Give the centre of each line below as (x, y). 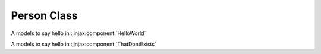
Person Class (44, 15)
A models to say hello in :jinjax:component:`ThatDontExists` (84, 44)
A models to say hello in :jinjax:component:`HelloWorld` (78, 33)
